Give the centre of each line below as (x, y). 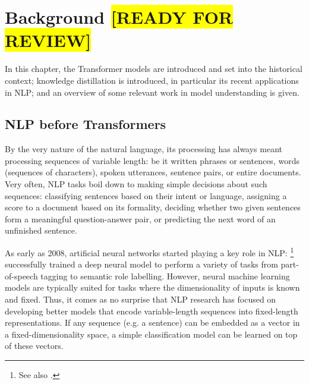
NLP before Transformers (86, 124)
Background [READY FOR (119, 17)
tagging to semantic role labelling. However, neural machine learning (165, 276)
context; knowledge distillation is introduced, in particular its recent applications (152, 80)
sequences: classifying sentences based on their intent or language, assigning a (146, 195)
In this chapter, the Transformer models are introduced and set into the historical (154, 69)
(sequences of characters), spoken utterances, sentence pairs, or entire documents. (153, 172)
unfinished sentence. (41, 230)
